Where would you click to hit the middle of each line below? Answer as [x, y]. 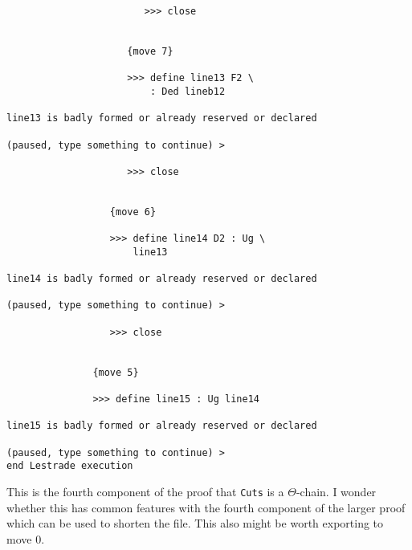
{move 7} [150, 51]
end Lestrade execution [70, 466]
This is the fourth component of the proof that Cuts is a [145, 491]
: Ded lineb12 [188, 91]
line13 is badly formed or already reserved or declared [162, 118]
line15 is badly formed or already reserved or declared [162, 426]
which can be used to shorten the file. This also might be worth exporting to [195, 523]
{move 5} [116, 372]
